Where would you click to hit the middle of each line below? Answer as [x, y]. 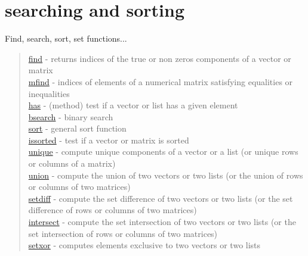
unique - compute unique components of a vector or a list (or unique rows [163, 152]
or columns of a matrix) [72, 163]
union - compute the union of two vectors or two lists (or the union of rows [166, 175]
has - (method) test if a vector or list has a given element [133, 105]
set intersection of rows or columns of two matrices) [123, 233]
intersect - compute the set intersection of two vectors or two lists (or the [162, 222]
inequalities [49, 93]
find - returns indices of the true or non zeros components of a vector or [160, 58]
